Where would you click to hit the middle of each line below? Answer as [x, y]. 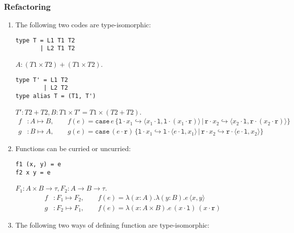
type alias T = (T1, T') [56, 96]
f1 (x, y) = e [38, 164]
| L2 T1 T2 [57, 49]
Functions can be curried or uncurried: [73, 148]
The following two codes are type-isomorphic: [83, 25]
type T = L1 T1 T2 [45, 40]
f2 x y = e [33, 172]
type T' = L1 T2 [42, 80]
